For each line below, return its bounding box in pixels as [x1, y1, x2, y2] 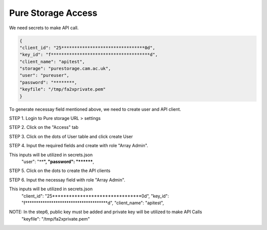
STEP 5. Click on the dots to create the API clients [9, 168, 111, 173]
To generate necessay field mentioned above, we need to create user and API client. [9, 106, 181, 112]
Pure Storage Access [9, 7, 97, 18]
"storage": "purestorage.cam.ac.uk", [19, 66, 111, 71]
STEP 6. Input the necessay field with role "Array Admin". [9, 176, 126, 183]
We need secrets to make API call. [9, 25, 79, 31]
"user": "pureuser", [19, 72, 69, 78]
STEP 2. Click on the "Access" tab [9, 124, 79, 130]
